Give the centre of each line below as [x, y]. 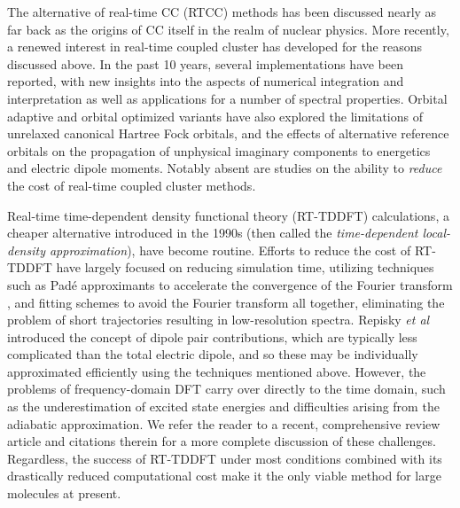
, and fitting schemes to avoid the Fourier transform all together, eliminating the [226, 302]
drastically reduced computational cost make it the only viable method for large [224, 476]
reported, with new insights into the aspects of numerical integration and [206, 81]
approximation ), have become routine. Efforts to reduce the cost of [230, 250]
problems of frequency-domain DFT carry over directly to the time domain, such [226, 389]
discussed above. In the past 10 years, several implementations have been [206, 63]
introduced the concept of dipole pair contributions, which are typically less [212, 336]
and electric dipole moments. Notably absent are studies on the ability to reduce [225, 168]
